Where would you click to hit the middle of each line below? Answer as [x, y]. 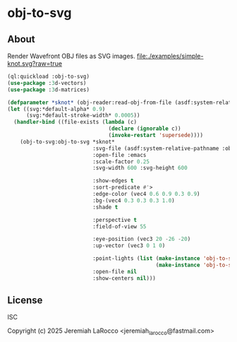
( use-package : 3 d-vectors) [47, 83]
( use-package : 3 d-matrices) [49, 90]
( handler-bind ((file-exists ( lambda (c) [75, 122]
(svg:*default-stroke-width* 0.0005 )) [83, 116]
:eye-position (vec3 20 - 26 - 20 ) [142, 239]
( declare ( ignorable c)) [145, 129]
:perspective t [115, 220]
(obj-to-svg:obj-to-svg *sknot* [67, 142]
